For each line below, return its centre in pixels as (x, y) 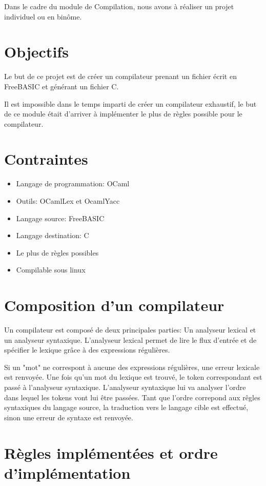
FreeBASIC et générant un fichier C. (62, 86)
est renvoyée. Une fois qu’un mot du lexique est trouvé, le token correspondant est (133, 377)
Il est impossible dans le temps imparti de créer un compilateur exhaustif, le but (130, 103)
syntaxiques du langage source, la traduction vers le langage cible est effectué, (126, 407)
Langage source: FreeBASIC (60, 218)
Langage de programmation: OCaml (73, 183)
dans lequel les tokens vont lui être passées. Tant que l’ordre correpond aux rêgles (132, 397)
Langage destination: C (53, 235)
